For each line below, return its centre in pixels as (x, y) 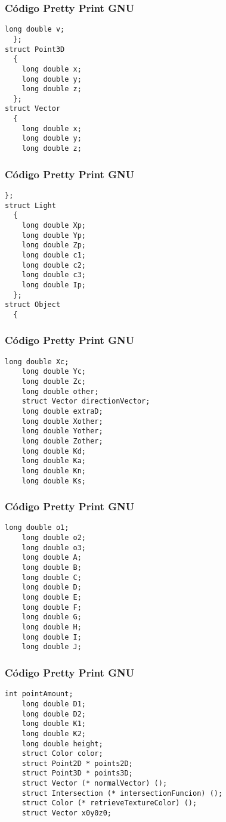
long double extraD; (62, 411)
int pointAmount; (39, 694)
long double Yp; (54, 235)
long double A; (52, 558)
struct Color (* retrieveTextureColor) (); (109, 803)
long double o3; (54, 548)
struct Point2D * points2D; (77, 763)
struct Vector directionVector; (86, 401)
